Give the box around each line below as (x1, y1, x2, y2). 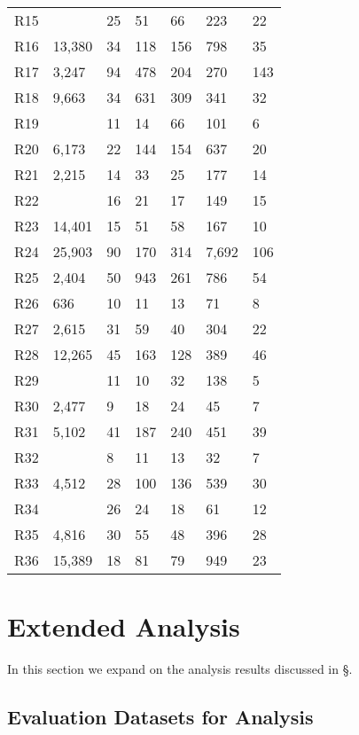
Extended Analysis (7, 608, 240, 645)
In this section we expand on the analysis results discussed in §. (7, 660, 353, 678)
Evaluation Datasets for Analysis (7, 703, 314, 731)
